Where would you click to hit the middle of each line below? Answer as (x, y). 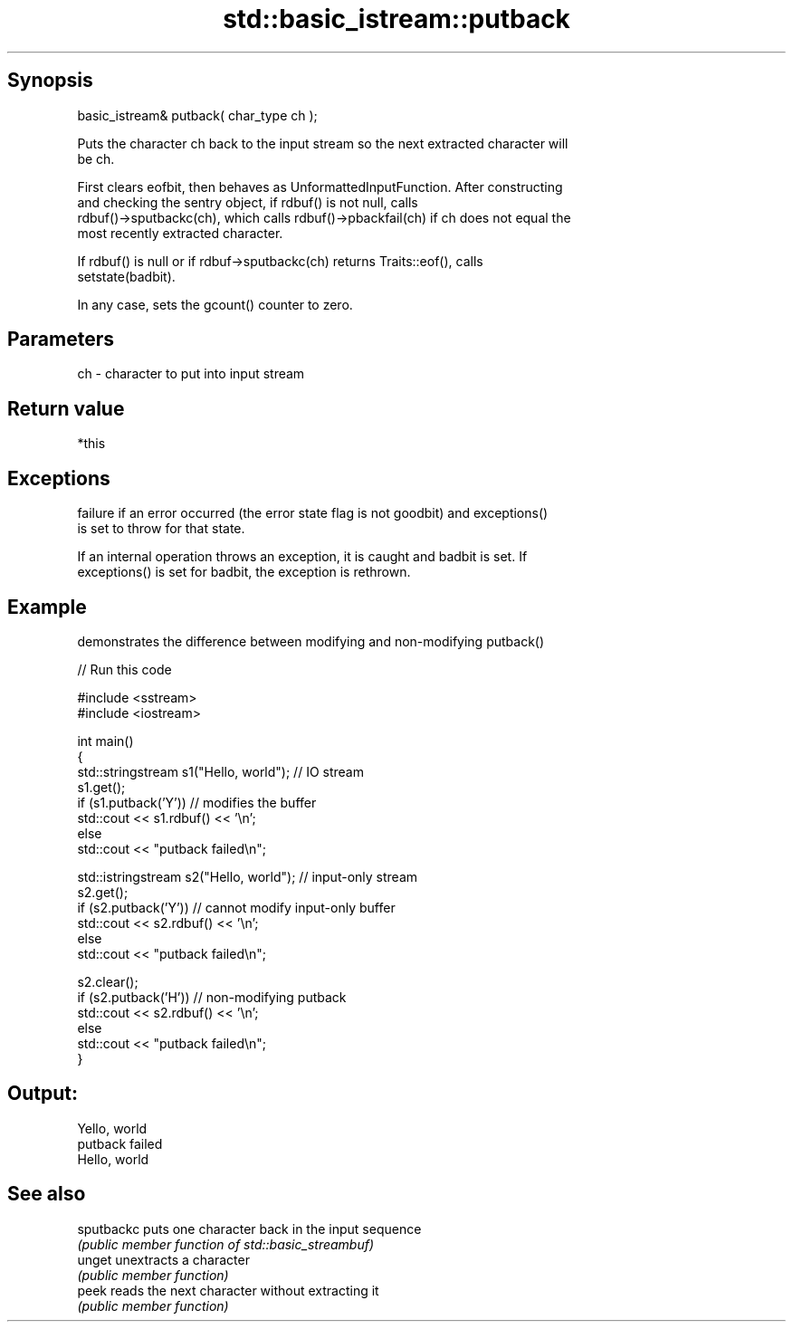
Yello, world (112, 1128)
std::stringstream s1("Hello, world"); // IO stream (220, 771)
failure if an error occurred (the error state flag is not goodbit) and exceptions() (313, 513)
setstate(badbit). (126, 276)
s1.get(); (101, 787)
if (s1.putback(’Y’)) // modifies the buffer (197, 802)
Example (47, 607)
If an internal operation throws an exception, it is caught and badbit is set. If (302, 557)
